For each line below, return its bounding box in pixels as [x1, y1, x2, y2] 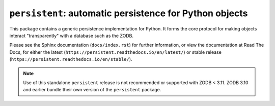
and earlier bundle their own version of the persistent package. [23, 87, 161, 93]
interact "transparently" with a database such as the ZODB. [9, 32, 134, 39]
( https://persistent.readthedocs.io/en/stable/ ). [9, 56, 132, 62]
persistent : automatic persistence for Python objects [9, 8, 248, 19]
